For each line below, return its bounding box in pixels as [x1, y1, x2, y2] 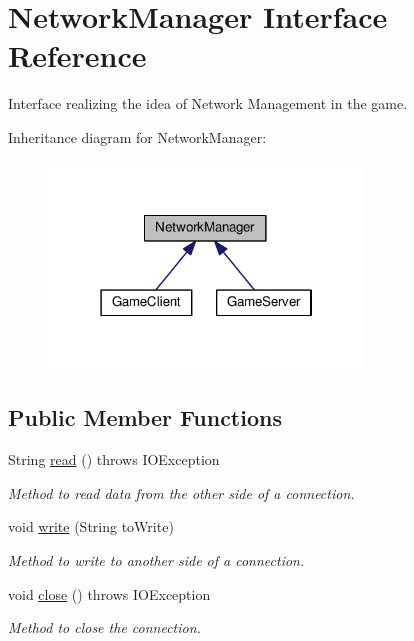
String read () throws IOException [8, 449, 220, 470]
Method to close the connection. [8, 617, 201, 638]
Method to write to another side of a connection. [8, 550, 305, 570]
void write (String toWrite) [8, 516, 174, 537]
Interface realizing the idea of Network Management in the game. [8, 93, 408, 114]
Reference [8, 35, 147, 76]
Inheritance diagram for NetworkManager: [8, 126, 267, 147]
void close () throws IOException [8, 583, 211, 604]
